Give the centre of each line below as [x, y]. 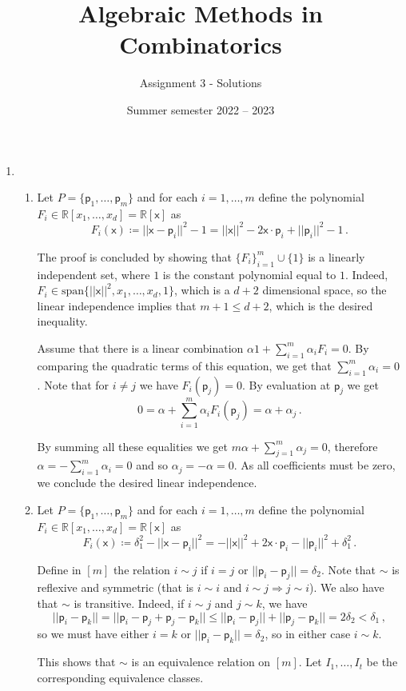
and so [152, 465]
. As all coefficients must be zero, [314, 465]
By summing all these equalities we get [132, 446]
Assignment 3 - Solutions [201, 83]
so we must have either [93, 634]
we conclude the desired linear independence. [147, 483]
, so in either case [308, 634]
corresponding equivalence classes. [120, 677]
